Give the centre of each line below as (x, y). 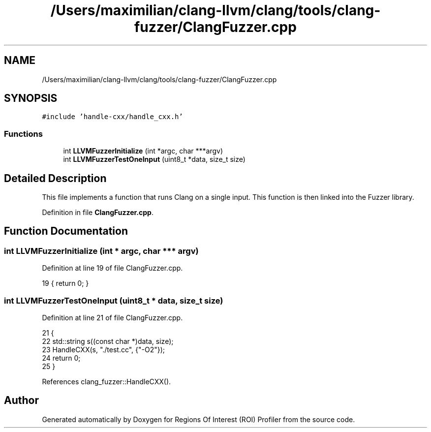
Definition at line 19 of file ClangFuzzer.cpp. (112, 268)
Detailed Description (55, 178)
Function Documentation (66, 231)
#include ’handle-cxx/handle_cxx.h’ (112, 117)
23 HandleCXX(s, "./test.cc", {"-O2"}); (104, 350)
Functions (23, 134)
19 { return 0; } (65, 283)
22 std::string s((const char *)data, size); (108, 341)
